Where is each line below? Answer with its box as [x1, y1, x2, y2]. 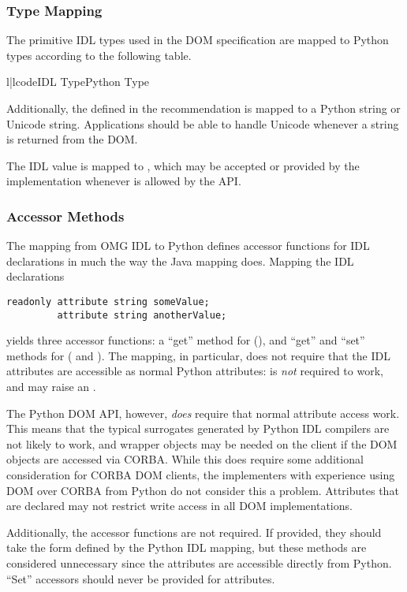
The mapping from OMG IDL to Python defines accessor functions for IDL [6, 237, 370, 254]
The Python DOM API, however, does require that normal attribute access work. [6, 404, 400, 421]
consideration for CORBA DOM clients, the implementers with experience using [6, 467, 395, 483]
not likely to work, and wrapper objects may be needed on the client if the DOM [6, 435, 398, 452]
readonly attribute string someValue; [6, 296, 210, 307]
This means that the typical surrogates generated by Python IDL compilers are [6, 420, 390, 437]
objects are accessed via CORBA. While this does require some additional [6, 451, 364, 467]
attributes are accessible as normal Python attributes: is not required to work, [6, 363, 383, 379]
